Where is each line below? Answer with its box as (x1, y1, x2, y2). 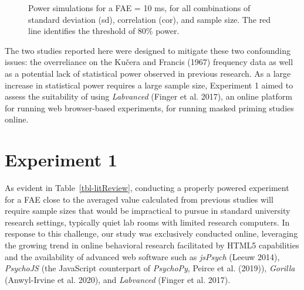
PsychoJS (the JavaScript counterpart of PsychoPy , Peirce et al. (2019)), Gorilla (5, 262, 295, 274)
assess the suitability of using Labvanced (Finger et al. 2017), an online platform (5, 90, 292, 103)
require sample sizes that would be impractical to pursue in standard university (5, 204, 291, 217)
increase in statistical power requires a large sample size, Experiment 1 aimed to (5, 79, 293, 91)
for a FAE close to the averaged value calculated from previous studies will (5, 193, 273, 205)
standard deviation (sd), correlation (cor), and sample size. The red (28, 13, 271, 25)
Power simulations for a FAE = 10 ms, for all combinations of (28, 2, 251, 13)
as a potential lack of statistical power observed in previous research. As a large (5, 67, 291, 79)
